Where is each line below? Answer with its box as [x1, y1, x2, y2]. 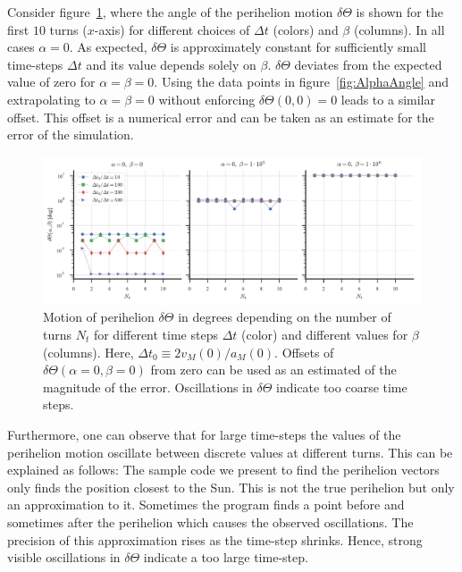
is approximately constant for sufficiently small [170, 38, 427, 56]
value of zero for [7, 72, 96, 91]
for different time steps [93, 324, 218, 343]
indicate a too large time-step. [143, 548, 308, 567]
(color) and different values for [241, 324, 408, 343]
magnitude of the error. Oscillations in [43, 377, 253, 396]
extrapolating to [7, 89, 96, 108]
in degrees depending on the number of [178, 307, 391, 326]
